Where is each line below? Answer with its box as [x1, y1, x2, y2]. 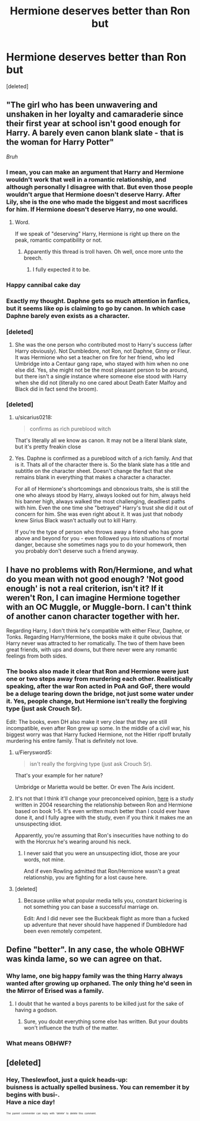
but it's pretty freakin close [14, 443, 82, 450]
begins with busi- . [6, 1090, 60, 1098]
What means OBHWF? [6, 1039, 72, 1048]
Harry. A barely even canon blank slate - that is [6, 128, 184, 138]
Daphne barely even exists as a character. [6, 312, 130, 320]
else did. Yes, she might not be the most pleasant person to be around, [14, 366, 189, 373]
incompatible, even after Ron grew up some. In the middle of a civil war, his [6, 724, 190, 731]
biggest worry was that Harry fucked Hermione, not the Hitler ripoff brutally [6, 731, 192, 738]
